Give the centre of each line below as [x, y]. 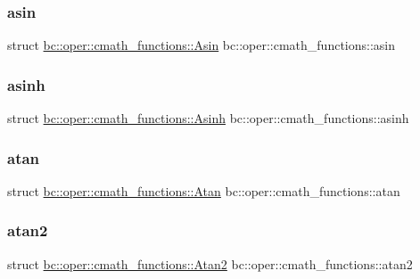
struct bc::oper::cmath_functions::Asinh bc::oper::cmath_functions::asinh [208, 118]
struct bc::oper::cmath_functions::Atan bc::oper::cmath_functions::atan [204, 190]
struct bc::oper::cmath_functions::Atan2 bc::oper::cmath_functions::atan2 [210, 263]
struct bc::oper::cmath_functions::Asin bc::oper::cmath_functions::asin [201, 45]
